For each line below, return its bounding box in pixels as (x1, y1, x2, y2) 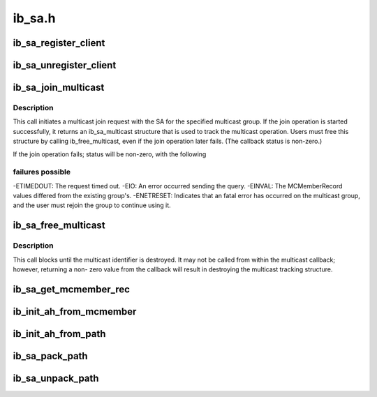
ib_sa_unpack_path (13, 372, 99, 384)
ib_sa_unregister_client (13, 59, 117, 71)
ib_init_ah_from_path (13, 328, 106, 340)
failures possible (13, 167, 71, 177)
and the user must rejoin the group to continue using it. (13, 201, 171, 209)
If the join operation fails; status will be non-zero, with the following (13, 150, 207, 158)
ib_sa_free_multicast (13, 220, 105, 232)
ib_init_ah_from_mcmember (13, 306, 137, 317)
